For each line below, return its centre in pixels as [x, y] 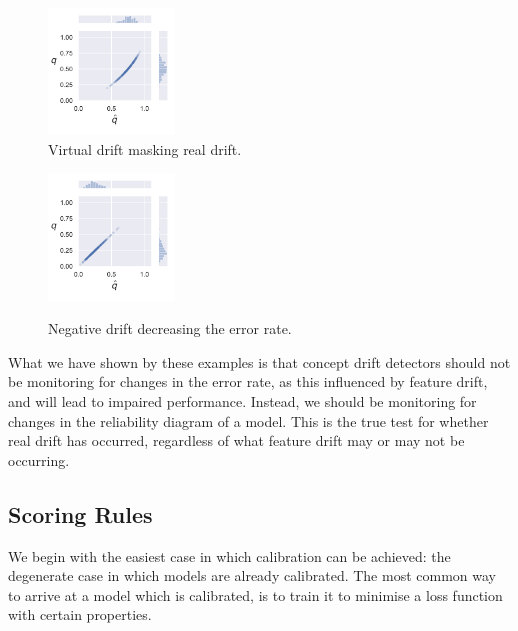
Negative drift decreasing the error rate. [170, 328]
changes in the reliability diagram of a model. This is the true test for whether [248, 420]
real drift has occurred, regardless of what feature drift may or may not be [236, 440]
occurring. [39, 459]
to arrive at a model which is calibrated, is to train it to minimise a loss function [255, 594]
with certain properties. [80, 614]
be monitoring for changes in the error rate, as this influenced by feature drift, [248, 381]
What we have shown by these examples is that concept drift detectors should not [259, 361]
